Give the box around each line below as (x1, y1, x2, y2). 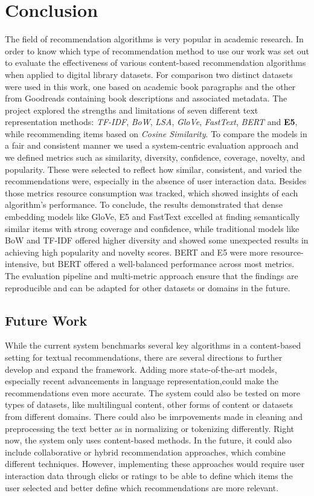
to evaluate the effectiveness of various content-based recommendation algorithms (5, 56, 306, 69)
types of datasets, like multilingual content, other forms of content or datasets (5, 398, 293, 411)
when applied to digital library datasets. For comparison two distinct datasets (5, 68, 293, 80)
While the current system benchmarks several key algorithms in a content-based (5, 339, 301, 352)
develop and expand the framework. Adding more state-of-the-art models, (5, 362, 277, 375)
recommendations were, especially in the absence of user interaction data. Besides (5, 175, 307, 187)
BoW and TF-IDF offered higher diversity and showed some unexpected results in (5, 234, 309, 246)
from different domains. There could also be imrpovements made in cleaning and (5, 410, 303, 422)
